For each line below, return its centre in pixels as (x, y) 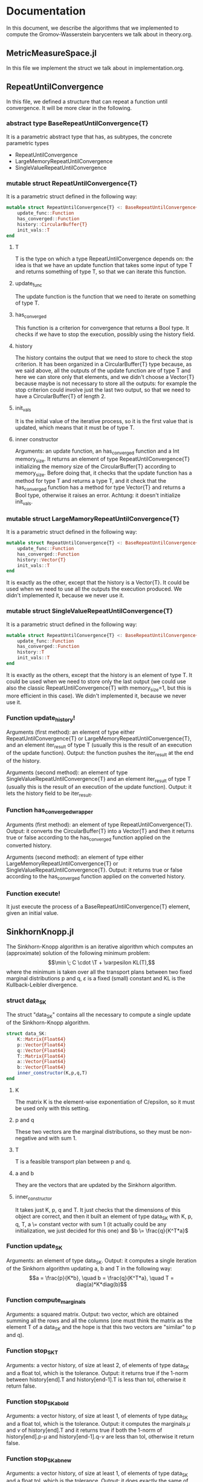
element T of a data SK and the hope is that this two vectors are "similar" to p (101, 1328)
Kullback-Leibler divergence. (42, 985)
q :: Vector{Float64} (42, 1050)
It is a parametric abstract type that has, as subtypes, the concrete (89, 137)
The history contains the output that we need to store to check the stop (104, 358)
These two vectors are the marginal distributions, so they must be (97, 1131)
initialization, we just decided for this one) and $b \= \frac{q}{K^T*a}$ (101, 1231)
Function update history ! (41, 718)
